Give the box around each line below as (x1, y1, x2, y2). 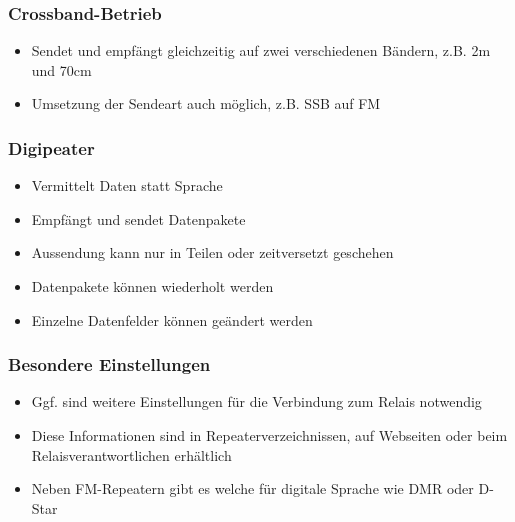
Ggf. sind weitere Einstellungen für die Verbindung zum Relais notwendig (31, 391, 482, 412)
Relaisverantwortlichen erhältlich (31, 444, 232, 465)
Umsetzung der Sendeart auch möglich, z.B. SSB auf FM (31, 93, 381, 114)
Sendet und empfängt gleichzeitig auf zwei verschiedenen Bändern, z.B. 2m (31, 40, 491, 61)
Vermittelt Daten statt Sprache (31, 175, 223, 196)
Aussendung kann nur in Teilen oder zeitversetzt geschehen (31, 242, 394, 263)
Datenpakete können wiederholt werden (31, 276, 274, 296)
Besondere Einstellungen (8, 352, 211, 377)
